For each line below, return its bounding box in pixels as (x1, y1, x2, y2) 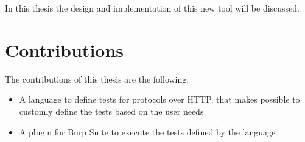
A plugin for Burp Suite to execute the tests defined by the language (19, 125, 276, 138)
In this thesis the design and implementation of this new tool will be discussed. (5, 2, 300, 14)
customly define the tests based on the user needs (19, 104, 204, 117)
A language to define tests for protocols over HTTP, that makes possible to (19, 93, 300, 106)
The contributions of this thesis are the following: (5, 72, 189, 85)
